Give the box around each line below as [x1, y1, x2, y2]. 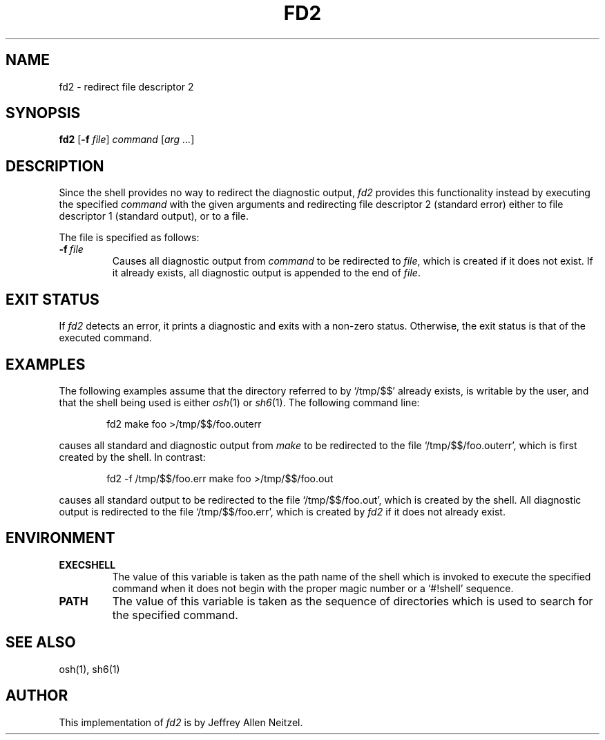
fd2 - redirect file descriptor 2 [59, 80, 194, 93]
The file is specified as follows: [59, 231, 200, 244]
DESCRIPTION [6, 157, 104, 175]
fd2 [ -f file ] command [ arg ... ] [59, 133, 195, 146]
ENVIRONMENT [6, 529, 115, 547]
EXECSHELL [59, 558, 116, 571]
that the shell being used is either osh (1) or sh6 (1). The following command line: [59, 396, 420, 408]
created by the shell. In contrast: [59, 450, 206, 463]
